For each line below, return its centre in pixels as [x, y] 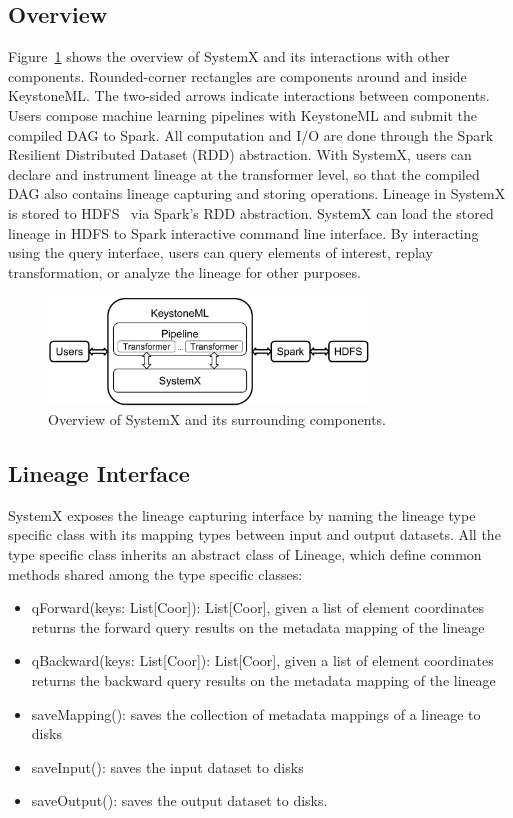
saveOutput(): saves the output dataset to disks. [179, 800]
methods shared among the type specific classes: [155, 573]
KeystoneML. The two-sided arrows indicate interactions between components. [249, 95]
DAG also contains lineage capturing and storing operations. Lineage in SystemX [257, 193]
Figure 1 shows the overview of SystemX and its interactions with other [229, 56]
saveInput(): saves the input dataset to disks [167, 766]
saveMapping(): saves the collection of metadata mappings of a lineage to [256, 713]
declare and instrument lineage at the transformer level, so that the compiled [244, 173]
